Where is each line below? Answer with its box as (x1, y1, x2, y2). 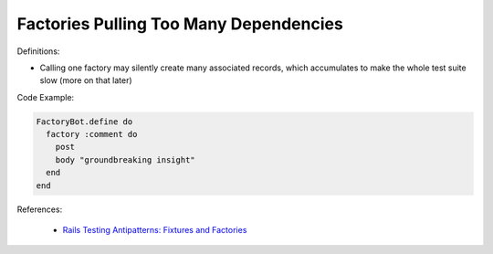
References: (16, 204, 63, 215)
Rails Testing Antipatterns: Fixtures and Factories (62, 225, 247, 236)
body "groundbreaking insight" (55, 154, 195, 164)
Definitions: (16, 46, 60, 57)
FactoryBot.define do (36, 116, 133, 127)
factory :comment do (46, 129, 138, 140)
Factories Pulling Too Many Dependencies (16, 14, 344, 34)
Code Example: (16, 91, 75, 102)
